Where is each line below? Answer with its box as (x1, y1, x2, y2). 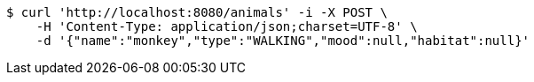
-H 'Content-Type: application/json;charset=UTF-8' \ (35, 19, 418, 34)
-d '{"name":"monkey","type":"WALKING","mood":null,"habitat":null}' (35, 34, 530, 48)
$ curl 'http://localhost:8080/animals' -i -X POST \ (6, 5, 388, 19)
